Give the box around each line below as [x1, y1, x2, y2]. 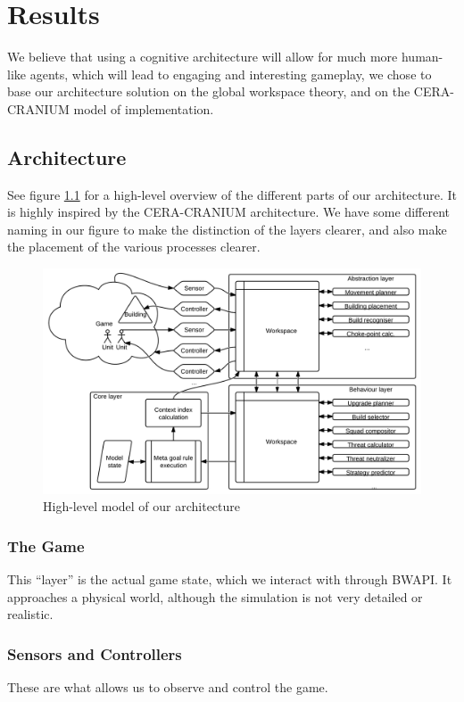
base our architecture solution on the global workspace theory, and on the [7, 82, 410, 101]
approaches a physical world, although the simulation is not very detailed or [7, 587, 423, 606]
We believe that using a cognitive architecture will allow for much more [7, 47, 398, 66]
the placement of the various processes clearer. [7, 237, 261, 256]
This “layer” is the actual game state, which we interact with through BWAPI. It [7, 570, 452, 589]
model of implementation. [73, 99, 214, 118]
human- [401, 47, 443, 66]
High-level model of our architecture [43, 497, 241, 516]
